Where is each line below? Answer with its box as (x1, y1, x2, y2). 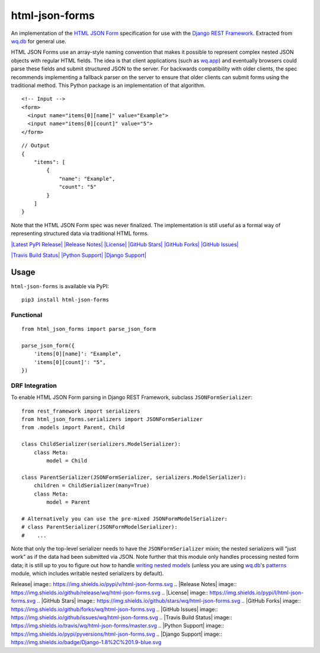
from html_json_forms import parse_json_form (21, 326, 156, 333)
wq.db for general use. (11, 37, 66, 44)
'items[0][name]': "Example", (33, 350, 121, 358)
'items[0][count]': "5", (33, 359, 106, 365)
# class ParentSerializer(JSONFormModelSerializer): (21, 524, 178, 530)
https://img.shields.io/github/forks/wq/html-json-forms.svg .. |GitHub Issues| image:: (11, 606, 218, 613)
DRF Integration (11, 381, 57, 390)
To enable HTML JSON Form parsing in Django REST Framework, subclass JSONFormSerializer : (11, 394, 253, 401)
